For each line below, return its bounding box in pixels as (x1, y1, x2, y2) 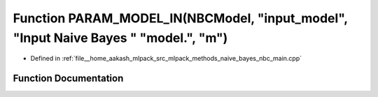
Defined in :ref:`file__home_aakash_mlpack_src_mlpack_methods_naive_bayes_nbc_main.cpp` (30, 54, 302, 63)
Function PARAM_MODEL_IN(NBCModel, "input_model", (13, 10, 348, 26)
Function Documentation (13, 73, 124, 84)
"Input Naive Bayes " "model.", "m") (13, 30, 228, 45)
